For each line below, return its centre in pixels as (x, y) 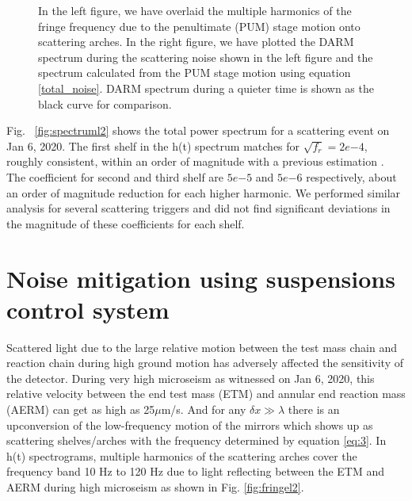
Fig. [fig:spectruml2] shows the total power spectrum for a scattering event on (198, 130)
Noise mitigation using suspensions (201, 278)
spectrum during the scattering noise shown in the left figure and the (206, 57)
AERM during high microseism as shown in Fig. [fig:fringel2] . (155, 486)
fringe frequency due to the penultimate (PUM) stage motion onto (199, 26)
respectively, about (351, 176)
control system (88, 309)
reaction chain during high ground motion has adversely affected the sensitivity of (205, 363)
